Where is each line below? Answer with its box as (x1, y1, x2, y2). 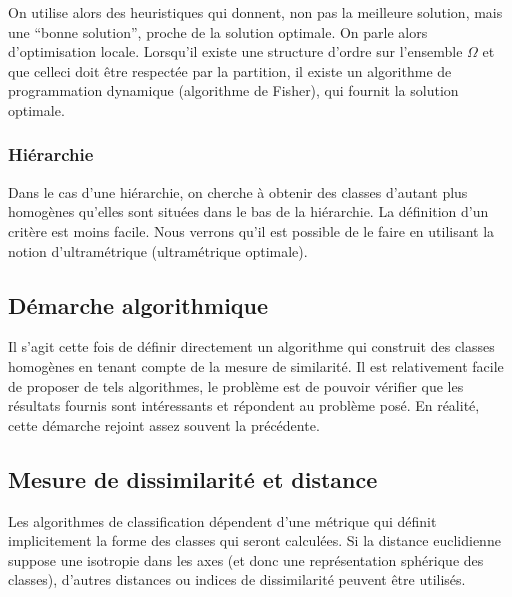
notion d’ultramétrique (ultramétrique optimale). (8, 240, 308, 261)
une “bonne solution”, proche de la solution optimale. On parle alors (8, 21, 428, 42)
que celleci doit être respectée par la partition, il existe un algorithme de (8, 60, 452, 81)
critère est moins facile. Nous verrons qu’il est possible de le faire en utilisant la (8, 220, 495, 241)
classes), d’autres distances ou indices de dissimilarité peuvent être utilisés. (8, 569, 466, 590)
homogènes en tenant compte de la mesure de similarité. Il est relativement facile (8, 355, 504, 376)
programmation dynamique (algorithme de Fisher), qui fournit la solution (8, 80, 459, 101)
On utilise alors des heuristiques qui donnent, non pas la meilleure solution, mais (8, 2, 503, 22)
